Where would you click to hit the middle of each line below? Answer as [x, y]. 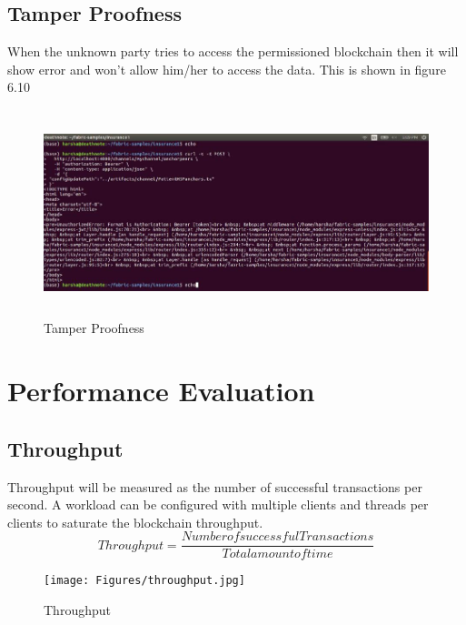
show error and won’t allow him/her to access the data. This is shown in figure [227, 69]
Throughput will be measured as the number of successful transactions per [215, 486]
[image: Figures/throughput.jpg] [144, 581]
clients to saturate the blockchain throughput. [135, 522]
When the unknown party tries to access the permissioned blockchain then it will [233, 51]
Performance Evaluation [161, 391]
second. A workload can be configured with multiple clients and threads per [218, 504]
